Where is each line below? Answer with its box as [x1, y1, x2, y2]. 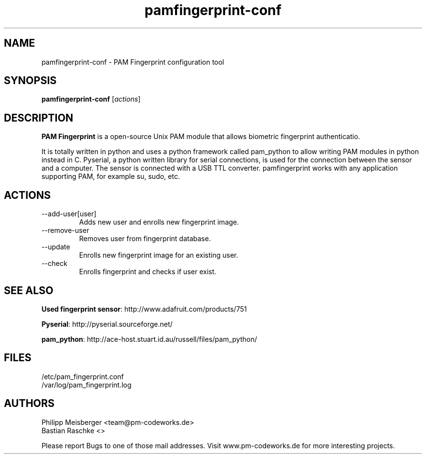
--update [41, 243, 71, 251]
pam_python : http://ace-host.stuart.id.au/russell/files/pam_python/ [41, 335, 257, 343]
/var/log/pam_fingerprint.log [41, 380, 132, 389]
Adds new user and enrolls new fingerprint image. [79, 218, 239, 227]
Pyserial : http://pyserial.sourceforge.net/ [41, 319, 173, 328]
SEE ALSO [4, 284, 53, 297]
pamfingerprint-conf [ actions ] [41, 95, 141, 104]
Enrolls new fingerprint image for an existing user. [79, 251, 238, 260]
